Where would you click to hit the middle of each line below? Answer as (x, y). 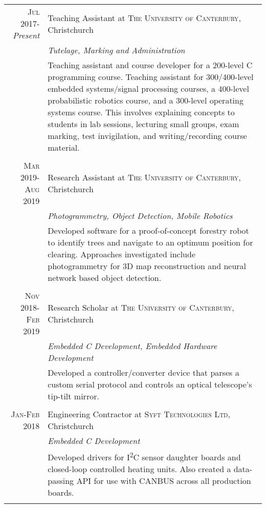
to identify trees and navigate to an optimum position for (150, 242)
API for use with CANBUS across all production (164, 481)
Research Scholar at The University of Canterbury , (141, 307)
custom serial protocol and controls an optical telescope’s (150, 384)
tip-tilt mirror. (73, 396)
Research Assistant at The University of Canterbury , (144, 177)
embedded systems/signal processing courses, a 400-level (148, 88)
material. (64, 147)
